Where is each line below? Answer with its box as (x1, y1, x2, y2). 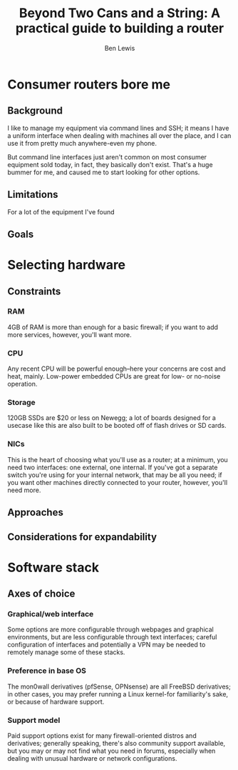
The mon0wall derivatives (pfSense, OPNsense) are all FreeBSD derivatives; (7, 682, 232, 691)
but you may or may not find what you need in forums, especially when (7, 746, 216, 755)
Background (7, 105, 63, 117)
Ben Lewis (104, 44, 135, 52)
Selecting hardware (7, 257, 126, 273)
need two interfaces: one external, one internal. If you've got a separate (7, 463, 218, 471)
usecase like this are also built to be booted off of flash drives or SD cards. (7, 421, 227, 430)
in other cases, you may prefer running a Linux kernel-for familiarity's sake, (7, 689, 229, 698)
